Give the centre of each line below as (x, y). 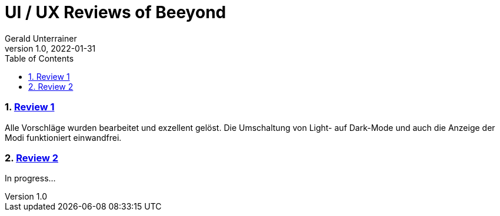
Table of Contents (39, 58)
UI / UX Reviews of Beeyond (116, 12)
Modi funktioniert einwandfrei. (63, 137)
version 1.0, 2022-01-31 (50, 48)
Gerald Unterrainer (41, 38)
